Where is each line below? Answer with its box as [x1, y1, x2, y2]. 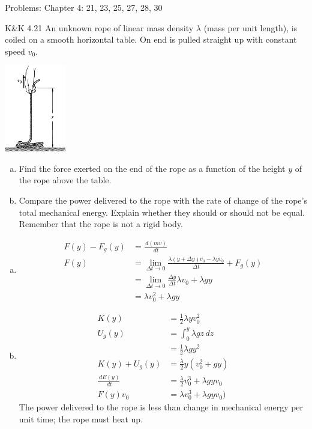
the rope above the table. [19, 174, 112, 186]
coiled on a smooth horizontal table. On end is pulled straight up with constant [5, 33, 297, 46]
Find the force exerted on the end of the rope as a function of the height [19, 162, 286, 174]
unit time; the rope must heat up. [19, 413, 143, 425]
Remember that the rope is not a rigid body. [19, 218, 183, 230]
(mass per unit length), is [203, 21, 298, 34]
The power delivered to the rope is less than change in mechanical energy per [19, 401, 304, 413]
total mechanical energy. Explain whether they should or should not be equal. [19, 205, 305, 218]
